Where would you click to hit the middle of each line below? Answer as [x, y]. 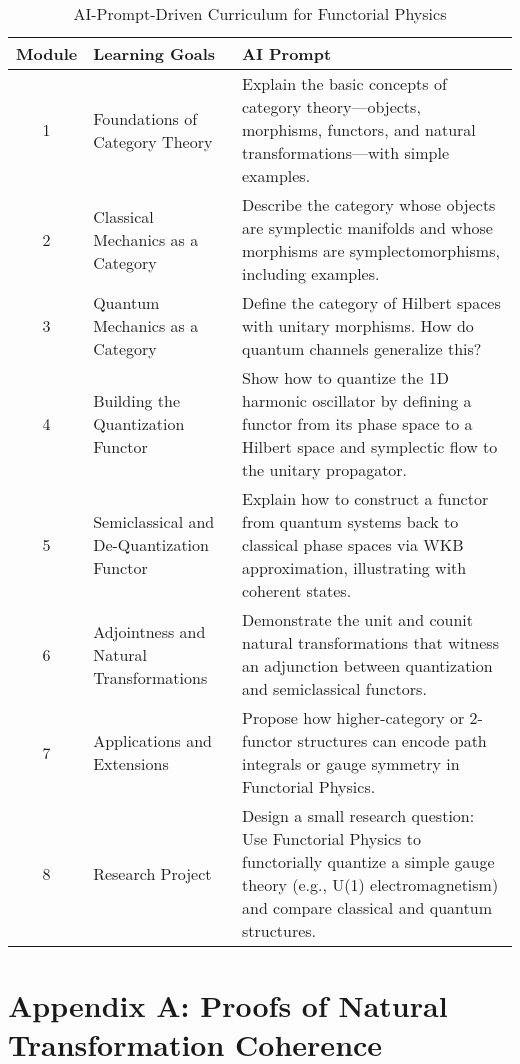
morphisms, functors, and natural [359, 129]
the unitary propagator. [325, 469]
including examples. [311, 273]
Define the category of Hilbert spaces [371, 302]
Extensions [131, 763]
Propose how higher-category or [353, 717]
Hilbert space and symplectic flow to [370, 446]
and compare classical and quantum [367, 907]
